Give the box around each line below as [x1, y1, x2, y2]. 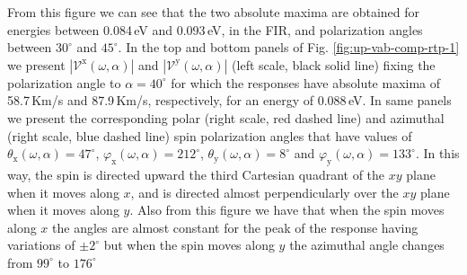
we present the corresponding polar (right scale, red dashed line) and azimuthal [7, 108, 445, 127]
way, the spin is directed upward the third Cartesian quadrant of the [7, 164, 385, 183]
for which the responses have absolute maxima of [171, 73, 441, 92]
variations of [7, 235, 75, 254]
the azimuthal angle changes [289, 235, 445, 254]
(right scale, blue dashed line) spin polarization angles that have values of [7, 126, 412, 145]
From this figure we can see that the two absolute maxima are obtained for [7, 3, 420, 21]
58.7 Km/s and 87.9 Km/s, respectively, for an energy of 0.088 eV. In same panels [7, 91, 452, 110]
